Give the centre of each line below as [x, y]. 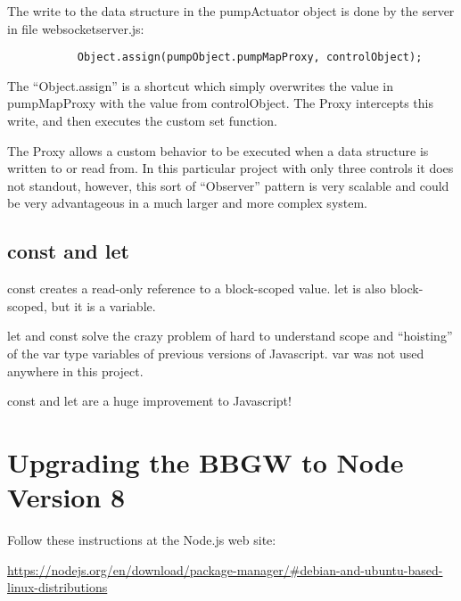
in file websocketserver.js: [76, 28]
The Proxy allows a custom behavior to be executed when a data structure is [218, 150]
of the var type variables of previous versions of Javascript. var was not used [216, 353]
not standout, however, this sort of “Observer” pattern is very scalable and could [228, 185]
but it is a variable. [103, 305]
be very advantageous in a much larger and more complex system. [188, 203]
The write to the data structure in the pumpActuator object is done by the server [231, 11]
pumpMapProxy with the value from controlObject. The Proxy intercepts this [220, 103]
